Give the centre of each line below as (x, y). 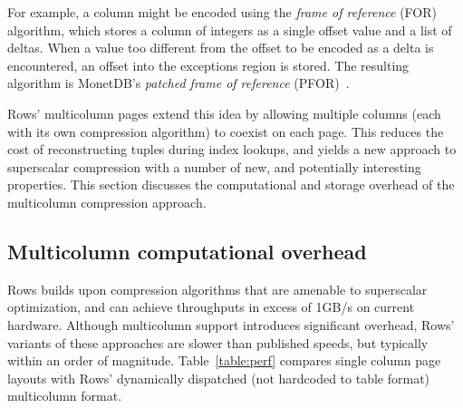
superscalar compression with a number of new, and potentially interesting (214, 166)
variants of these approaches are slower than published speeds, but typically (218, 342)
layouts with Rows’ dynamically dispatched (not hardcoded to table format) (219, 378)
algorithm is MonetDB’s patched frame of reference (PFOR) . (178, 83)
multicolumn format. (65, 396)
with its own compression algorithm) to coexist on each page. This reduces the (226, 131)
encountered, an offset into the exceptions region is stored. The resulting (208, 65)
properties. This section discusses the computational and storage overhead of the (231, 185)
